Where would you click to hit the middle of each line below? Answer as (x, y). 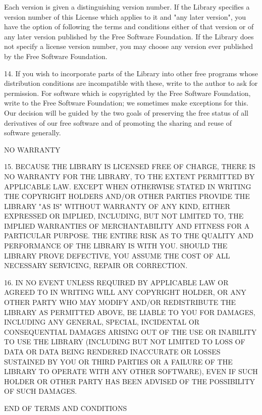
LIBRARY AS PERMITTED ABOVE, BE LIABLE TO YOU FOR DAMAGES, (130, 312)
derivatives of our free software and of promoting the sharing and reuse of (118, 122)
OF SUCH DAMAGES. (41, 391)
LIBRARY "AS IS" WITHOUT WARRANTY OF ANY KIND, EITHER (117, 206)
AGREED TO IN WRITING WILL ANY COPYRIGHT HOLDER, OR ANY (125, 292)
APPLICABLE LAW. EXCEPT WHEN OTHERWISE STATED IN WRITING (128, 186)
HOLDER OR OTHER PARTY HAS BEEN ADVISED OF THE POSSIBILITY (130, 381)
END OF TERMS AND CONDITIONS (66, 408)
